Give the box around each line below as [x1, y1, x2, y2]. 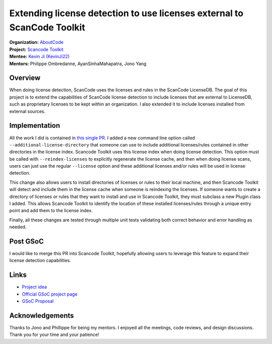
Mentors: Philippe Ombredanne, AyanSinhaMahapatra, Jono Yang [9, 61, 147, 67]
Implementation [9, 121, 60, 130]
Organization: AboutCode [9, 39, 64, 45]
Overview [9, 74, 41, 82]
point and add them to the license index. [9, 208, 93, 214]
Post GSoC [9, 237, 44, 245]
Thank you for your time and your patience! [9, 331, 99, 338]
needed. [9, 224, 27, 230]
